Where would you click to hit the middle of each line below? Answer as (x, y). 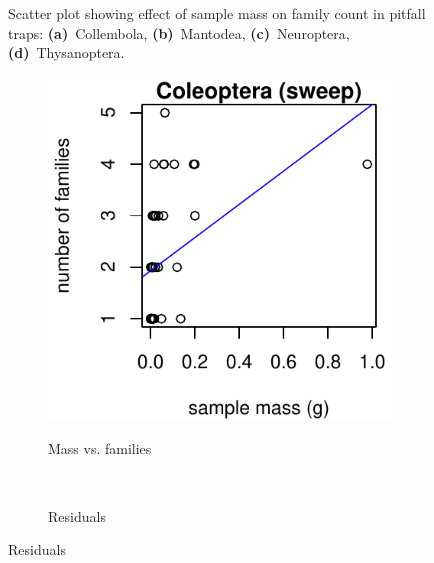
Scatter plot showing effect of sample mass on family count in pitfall (217, 13)
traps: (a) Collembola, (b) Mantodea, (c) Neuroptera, (179, 32)
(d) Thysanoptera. (66, 52)
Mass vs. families (100, 448)
